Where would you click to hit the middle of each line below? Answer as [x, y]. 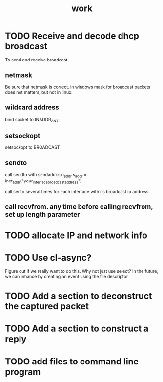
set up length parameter [42, 214]
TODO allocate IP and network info [76, 235]
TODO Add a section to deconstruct [79, 296]
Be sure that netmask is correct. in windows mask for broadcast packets [78, 87]
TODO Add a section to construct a [77, 329]
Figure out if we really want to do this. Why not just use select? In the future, [82, 271]
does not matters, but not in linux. [39, 92]
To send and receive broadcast [36, 60]
